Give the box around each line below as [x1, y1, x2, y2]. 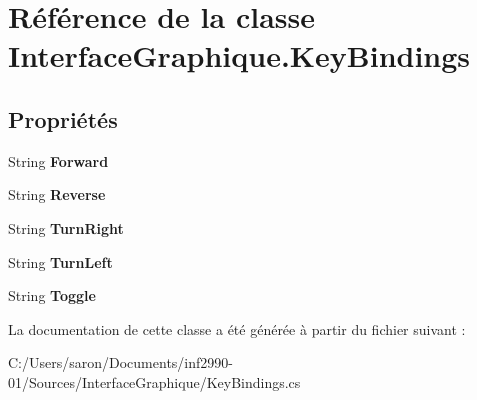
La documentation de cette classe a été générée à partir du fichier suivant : [8, 318, 466, 339]
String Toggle [8, 285, 96, 306]
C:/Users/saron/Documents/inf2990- [8, 352, 233, 373]
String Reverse [8, 184, 106, 205]
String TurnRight [8, 217, 124, 238]
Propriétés [8, 103, 118, 134]
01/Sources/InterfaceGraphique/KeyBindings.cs [8, 371, 301, 392]
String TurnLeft [8, 251, 113, 272]
